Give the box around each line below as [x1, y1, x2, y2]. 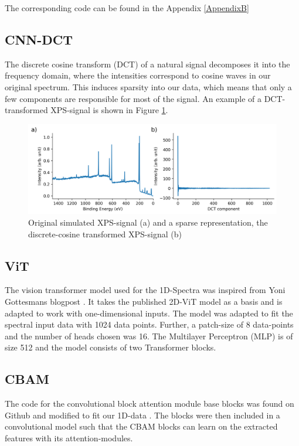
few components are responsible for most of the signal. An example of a [5, 92, 261, 104]
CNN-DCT [5, 30, 73, 48]
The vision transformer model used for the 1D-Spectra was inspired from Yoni [5, 284, 286, 296]
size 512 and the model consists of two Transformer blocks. [5, 341, 216, 353]
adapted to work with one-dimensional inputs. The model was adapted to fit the [5, 307, 293, 319]
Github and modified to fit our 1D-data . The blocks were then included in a [5, 408, 280, 421]
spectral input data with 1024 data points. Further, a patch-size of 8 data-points [5, 318, 294, 331]
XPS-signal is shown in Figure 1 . [50, 104, 168, 116]
